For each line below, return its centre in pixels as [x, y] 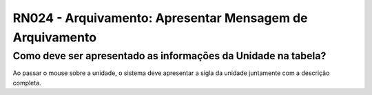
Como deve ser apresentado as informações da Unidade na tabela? [169, 56]
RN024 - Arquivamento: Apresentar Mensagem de [160, 18]
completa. [27, 83]
